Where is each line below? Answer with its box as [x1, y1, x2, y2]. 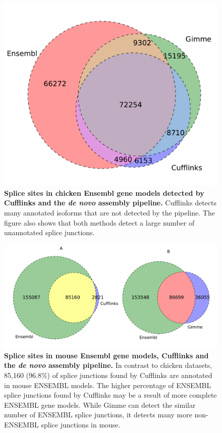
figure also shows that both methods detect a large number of [4, 217, 195, 228]
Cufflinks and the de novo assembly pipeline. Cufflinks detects [4, 197, 217, 208]
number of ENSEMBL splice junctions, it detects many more [4, 409, 192, 420]
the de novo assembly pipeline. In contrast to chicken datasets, [4, 360, 212, 370]
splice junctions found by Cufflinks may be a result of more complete [4, 390, 217, 400]
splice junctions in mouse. [41, 419, 121, 429]
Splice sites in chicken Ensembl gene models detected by [4, 187, 204, 198]
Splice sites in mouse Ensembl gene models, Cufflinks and [4, 350, 209, 360]
